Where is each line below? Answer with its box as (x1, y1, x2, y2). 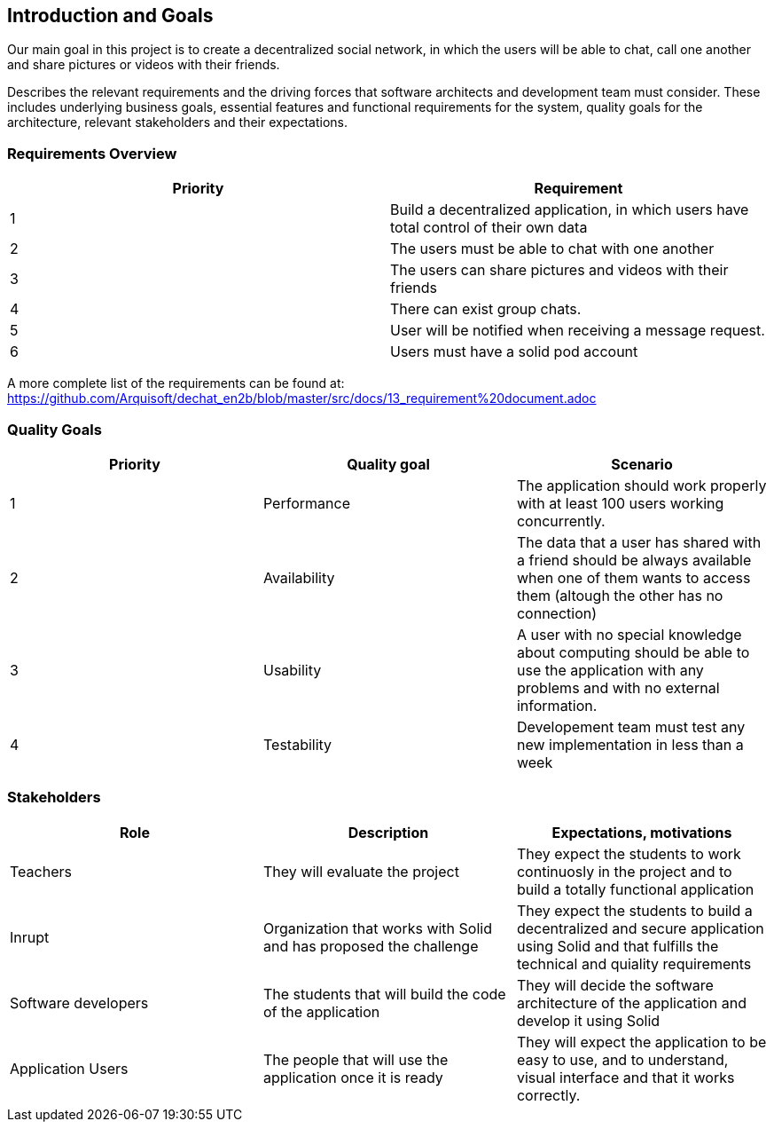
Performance (262, 493, 350, 512)
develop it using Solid (516, 1011, 661, 1030)
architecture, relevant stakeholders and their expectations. (7, 114, 348, 130)
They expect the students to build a (516, 901, 753, 920)
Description (348, 823, 429, 841)
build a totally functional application (516, 880, 754, 898)
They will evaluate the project (262, 862, 459, 880)
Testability (262, 735, 332, 754)
